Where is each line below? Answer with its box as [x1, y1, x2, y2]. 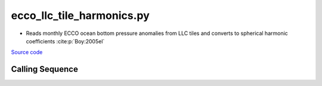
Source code [11, 49, 43, 56]
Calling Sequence [11, 64, 79, 74]
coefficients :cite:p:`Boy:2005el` [26, 37, 105, 44]
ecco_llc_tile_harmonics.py [11, 9, 150, 22]
